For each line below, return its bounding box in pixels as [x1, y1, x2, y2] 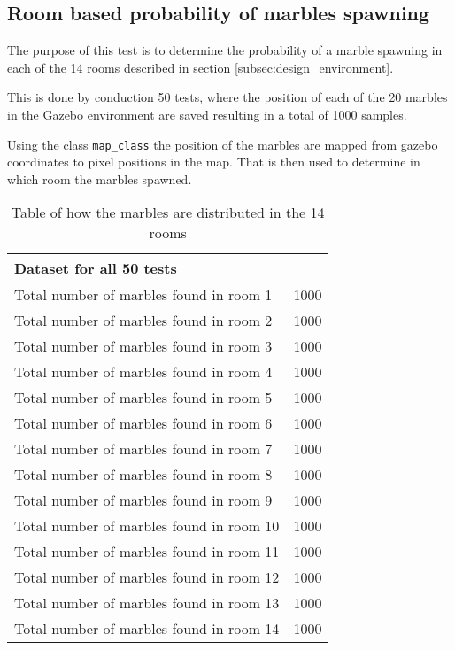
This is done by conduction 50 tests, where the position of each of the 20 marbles [7, 88, 448, 106]
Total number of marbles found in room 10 [14, 515, 280, 537]
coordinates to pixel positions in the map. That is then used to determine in [7, 152, 420, 171]
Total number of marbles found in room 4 [14, 361, 273, 383]
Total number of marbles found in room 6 [14, 413, 273, 434]
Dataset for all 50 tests [14, 258, 177, 279]
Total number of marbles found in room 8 [14, 464, 273, 485]
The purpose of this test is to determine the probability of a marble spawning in [7, 41, 443, 59]
